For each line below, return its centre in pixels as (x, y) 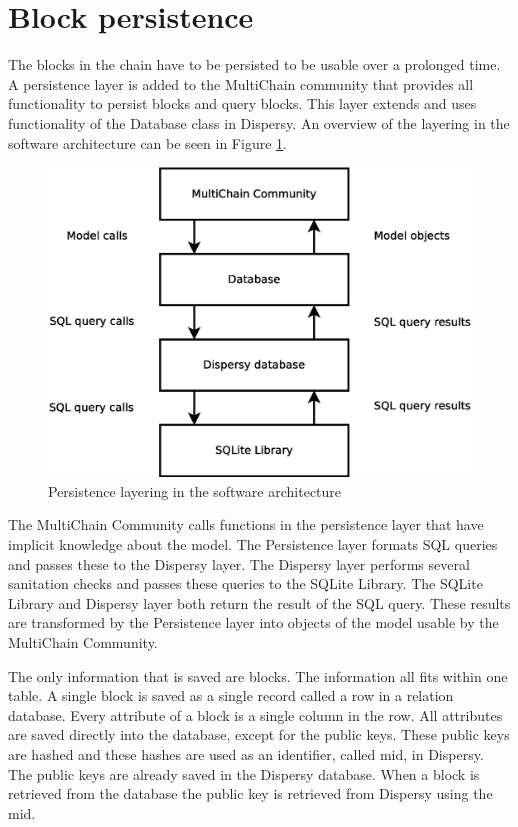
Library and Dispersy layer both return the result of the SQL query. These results (259, 602)
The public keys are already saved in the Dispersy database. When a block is (244, 773)
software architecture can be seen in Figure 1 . (147, 142)
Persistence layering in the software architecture (195, 490)
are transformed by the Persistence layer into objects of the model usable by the (253, 622)
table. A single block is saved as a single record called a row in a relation (231, 695)
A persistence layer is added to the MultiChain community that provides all (241, 83)
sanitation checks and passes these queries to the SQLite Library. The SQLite (245, 583)
